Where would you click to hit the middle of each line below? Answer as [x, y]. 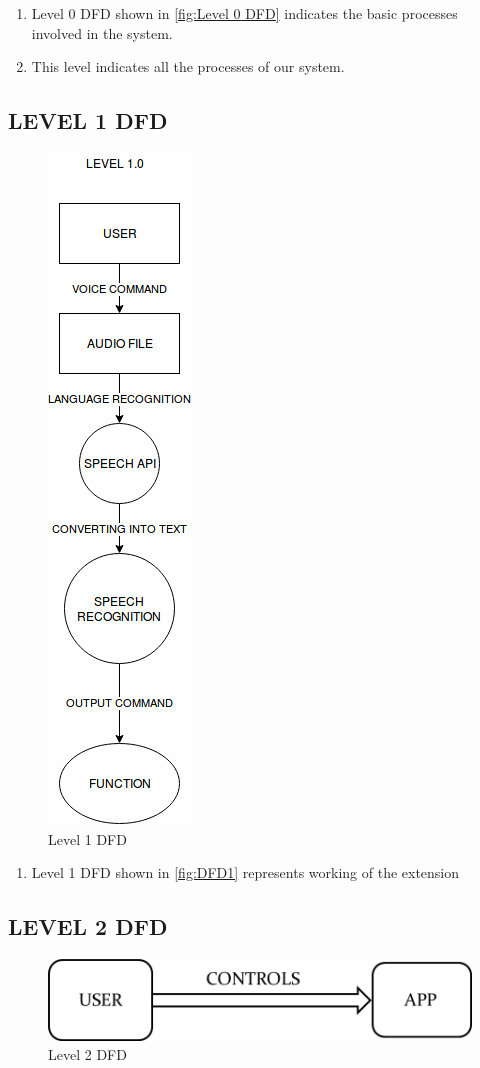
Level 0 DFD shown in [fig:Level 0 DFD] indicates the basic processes [244, 13]
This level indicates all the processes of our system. [188, 66]
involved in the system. [102, 32]
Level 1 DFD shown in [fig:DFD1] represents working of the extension [245, 872]
